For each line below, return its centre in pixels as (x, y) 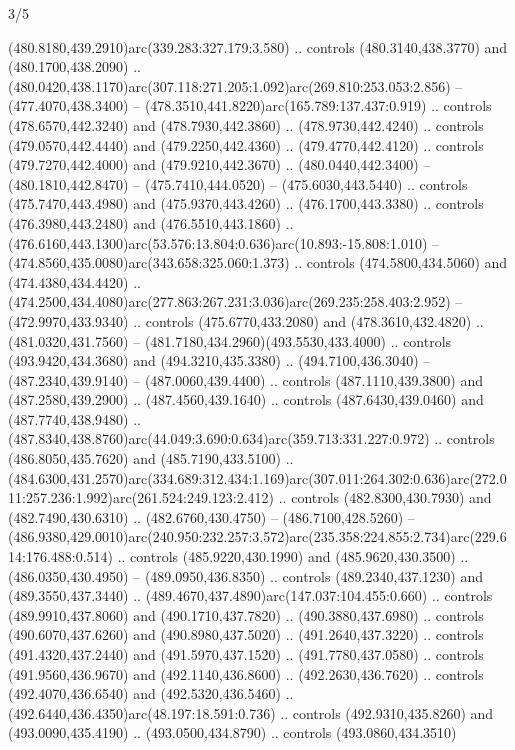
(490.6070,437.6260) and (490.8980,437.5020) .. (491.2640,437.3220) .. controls (246, 634)
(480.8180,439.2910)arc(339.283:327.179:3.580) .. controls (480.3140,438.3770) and (258, 46)
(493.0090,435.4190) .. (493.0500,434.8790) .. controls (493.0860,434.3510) (232, 732)
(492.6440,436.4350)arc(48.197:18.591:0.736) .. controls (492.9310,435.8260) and (251, 712)
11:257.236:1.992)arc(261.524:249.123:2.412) (141, 497)
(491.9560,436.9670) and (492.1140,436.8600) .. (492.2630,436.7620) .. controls (246, 673)
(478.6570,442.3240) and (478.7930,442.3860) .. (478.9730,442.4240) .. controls (246, 124)
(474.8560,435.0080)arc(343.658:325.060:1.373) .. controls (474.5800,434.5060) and (258, 262)
